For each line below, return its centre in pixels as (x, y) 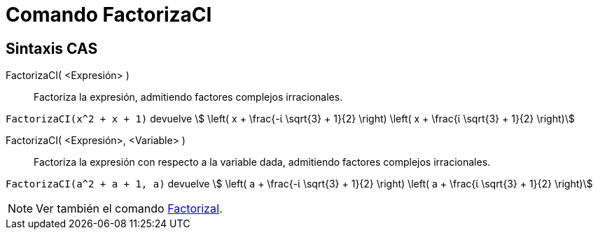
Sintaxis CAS (52, 48)
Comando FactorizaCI (109, 15)
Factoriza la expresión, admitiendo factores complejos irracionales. (188, 97)
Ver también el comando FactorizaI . (129, 209)
